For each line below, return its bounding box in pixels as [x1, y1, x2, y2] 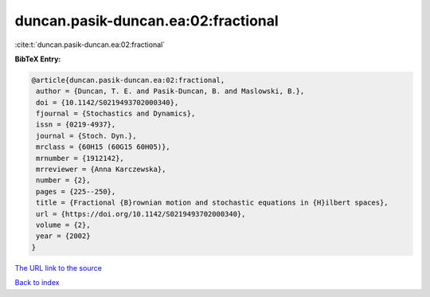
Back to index [14, 278, 60, 287]
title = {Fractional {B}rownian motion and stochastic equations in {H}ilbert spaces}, [36, 198, 389, 207]
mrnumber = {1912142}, [36, 154, 125, 162]
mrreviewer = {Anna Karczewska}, [36, 165, 166, 174]
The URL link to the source [14, 263, 103, 272]
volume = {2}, [36, 221, 91, 229]
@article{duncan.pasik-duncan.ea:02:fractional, [31, 76, 225, 84]
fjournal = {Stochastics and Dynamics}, [36, 109, 196, 119]
